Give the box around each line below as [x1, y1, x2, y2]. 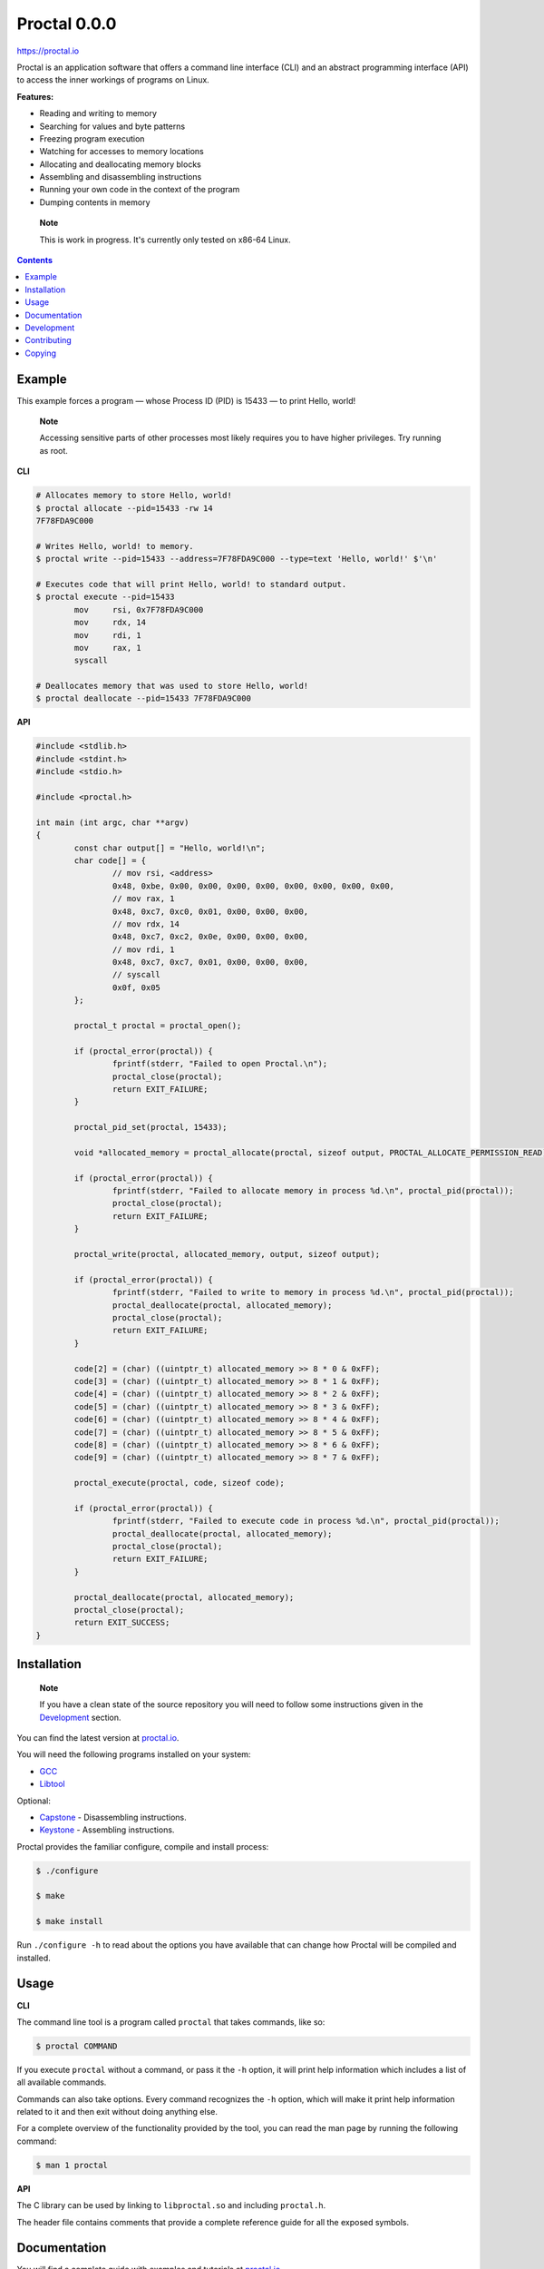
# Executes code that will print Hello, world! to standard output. [35, 579, 347, 589]
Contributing [24, 335, 72, 346]
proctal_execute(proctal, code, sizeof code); [73, 1478, 285, 1488]
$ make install [35, 1916, 103, 1927]
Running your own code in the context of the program [39, 184, 240, 195]
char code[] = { [73, 855, 147, 866]
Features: [16, 91, 54, 102]
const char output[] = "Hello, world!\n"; [73, 842, 267, 853]
